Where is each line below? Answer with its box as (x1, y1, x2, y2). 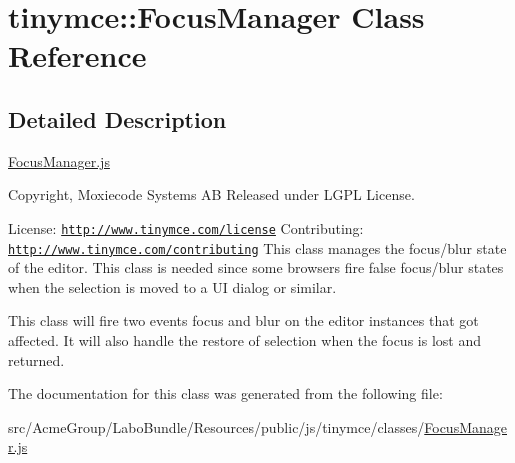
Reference (8, 35, 147, 76)
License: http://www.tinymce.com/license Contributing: (8, 217, 364, 238)
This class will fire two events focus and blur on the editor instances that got (8, 310, 479, 331)
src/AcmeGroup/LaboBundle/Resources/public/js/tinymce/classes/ (8, 416, 425, 437)
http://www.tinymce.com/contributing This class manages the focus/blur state (8, 237, 507, 258)
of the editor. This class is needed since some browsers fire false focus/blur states (8, 257, 504, 278)
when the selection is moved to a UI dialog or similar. (8, 276, 337, 297)
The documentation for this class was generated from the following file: (8, 383, 443, 404)
